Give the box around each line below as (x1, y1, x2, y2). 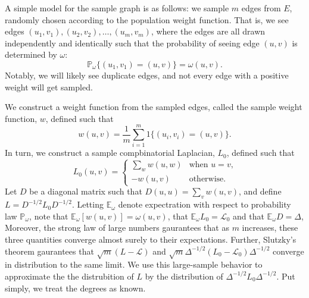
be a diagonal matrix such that (29, 185, 142, 197)
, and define (239, 185, 282, 197)
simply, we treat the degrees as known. (5, 281, 146, 294)
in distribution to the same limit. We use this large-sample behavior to (5, 258, 263, 271)
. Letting (71, 198, 104, 211)
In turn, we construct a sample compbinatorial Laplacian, (5, 146, 215, 159)
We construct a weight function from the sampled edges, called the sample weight (5, 101, 302, 113)
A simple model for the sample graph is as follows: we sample (5, 2, 229, 14)
